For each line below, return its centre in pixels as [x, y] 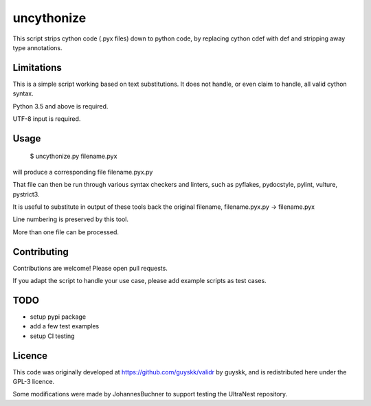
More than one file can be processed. [66, 232]
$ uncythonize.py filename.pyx [74, 156]
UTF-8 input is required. [47, 119]
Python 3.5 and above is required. [60, 106]
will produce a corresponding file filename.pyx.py [83, 172]
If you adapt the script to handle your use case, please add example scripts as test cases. [140, 281]
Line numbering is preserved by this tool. [70, 219]
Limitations [37, 68]
